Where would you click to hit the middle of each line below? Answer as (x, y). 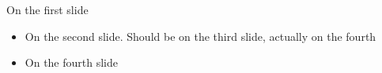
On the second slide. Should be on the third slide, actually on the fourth (200, 36)
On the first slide (47, 9)
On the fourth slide (71, 62)
